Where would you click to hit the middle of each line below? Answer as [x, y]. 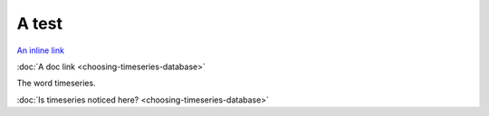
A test [40, 23]
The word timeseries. [56, 83]
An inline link [41, 50]
